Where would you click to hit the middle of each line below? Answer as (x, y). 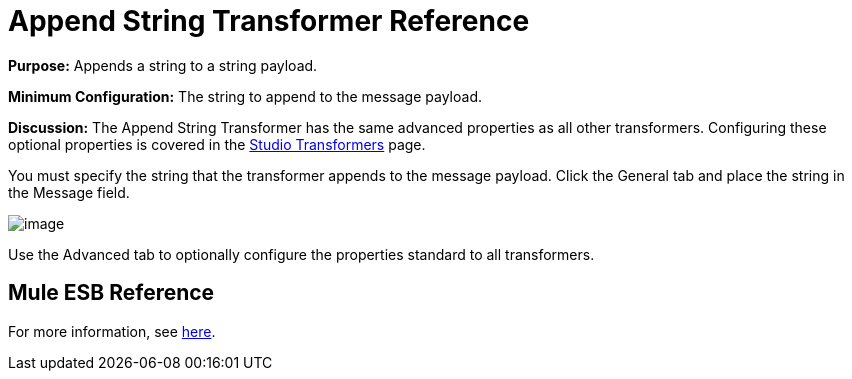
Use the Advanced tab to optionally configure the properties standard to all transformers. (301, 254)
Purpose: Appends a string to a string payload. (163, 65)
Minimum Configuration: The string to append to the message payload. (245, 96)
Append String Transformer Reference (269, 21)
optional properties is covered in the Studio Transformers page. (217, 144)
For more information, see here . (112, 331)
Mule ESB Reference (111, 293)
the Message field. (69, 192)
